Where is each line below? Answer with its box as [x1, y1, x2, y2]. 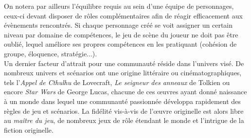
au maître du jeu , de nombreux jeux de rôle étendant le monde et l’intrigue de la [4, 115, 244, 125]
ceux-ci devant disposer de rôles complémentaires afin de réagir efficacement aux [4, 10, 243, 20]
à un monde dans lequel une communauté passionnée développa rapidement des [4, 96, 241, 106]
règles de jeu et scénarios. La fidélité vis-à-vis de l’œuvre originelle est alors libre [4, 105, 244, 116]
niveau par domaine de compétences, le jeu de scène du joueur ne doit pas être [4, 29, 238, 39]
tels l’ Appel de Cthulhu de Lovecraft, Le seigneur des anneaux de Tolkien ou [4, 77, 230, 87]
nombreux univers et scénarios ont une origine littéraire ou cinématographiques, [4, 68, 242, 78]
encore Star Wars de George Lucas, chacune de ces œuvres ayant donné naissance [4, 86, 247, 97]
